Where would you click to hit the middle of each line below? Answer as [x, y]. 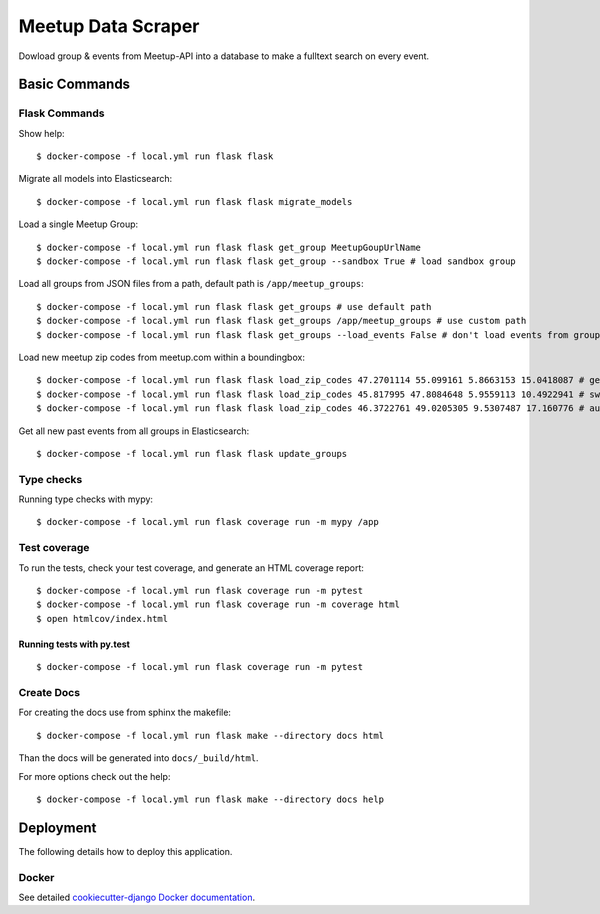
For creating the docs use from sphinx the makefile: [125, 712]
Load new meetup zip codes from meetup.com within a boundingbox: [161, 357]
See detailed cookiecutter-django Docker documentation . [136, 897]
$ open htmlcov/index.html [102, 618]
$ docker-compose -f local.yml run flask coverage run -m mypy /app [207, 522]
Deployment [57, 827]
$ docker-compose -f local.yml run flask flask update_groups [192, 453]
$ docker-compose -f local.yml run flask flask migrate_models [194, 201]
